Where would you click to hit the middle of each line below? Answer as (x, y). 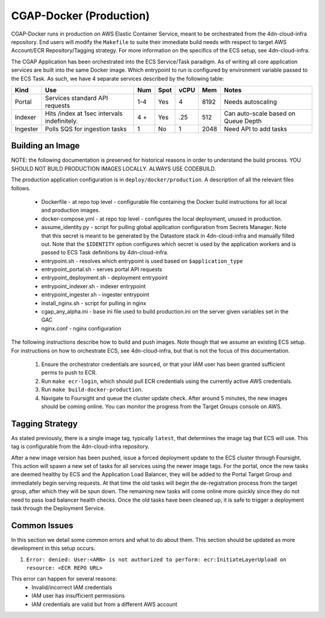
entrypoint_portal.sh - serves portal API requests (102, 270)
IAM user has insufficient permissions (78, 596)
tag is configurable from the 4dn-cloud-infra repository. (80, 447)
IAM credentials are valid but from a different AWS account (104, 604)
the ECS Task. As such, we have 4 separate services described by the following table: (118, 78)
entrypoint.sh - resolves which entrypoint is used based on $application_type (142, 261)
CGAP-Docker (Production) (80, 16)
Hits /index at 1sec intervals (84, 113)
